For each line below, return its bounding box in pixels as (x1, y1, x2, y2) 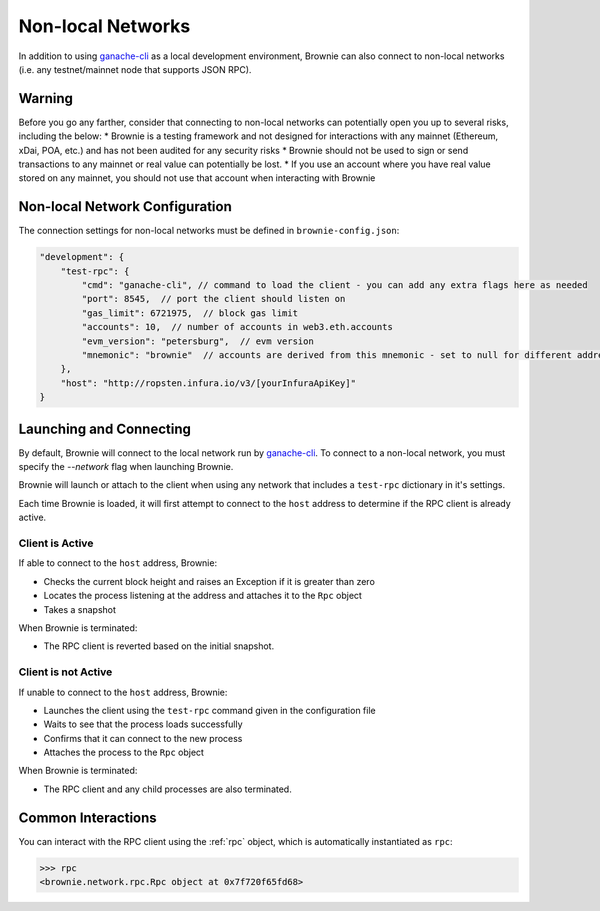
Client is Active (18, 536, 94, 550)
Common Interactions (18, 809, 157, 826)
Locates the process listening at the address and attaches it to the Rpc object (43, 590, 362, 602)
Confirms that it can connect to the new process (43, 732, 243, 744)
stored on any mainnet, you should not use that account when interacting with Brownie (18, 172, 376, 184)
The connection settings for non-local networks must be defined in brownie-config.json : (18, 225, 400, 237)
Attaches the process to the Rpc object (43, 746, 205, 759)
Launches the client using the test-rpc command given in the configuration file (43, 704, 376, 716)
